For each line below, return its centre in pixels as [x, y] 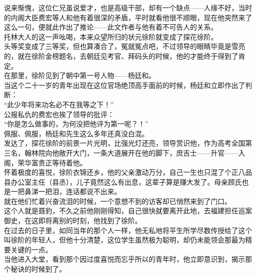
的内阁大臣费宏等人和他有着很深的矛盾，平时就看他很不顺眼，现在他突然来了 [128, 17]
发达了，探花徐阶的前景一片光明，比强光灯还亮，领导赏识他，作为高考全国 [125, 143]
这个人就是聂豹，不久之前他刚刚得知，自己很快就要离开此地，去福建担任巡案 [128, 211]
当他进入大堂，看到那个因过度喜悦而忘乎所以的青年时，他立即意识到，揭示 [125, 259]
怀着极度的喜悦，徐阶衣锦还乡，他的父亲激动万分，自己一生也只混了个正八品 [128, 172]
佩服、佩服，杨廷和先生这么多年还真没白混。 [76, 133]
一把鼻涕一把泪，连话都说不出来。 [66, 191]
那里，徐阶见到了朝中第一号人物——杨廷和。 [83, 75]
